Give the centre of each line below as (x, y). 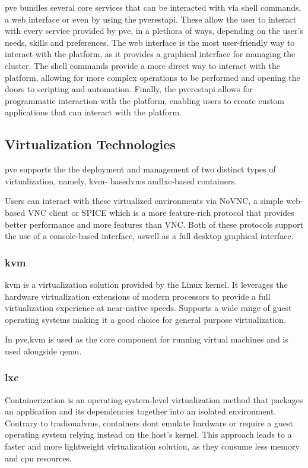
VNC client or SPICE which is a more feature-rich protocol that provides (161, 212)
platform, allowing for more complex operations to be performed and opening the (153, 77)
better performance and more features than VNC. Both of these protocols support (154, 224)
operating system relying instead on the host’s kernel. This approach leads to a (148, 434)
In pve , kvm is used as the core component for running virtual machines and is (147, 339)
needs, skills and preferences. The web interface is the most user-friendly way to (150, 42)
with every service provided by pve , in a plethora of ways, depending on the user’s (154, 31)
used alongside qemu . (43, 351)
